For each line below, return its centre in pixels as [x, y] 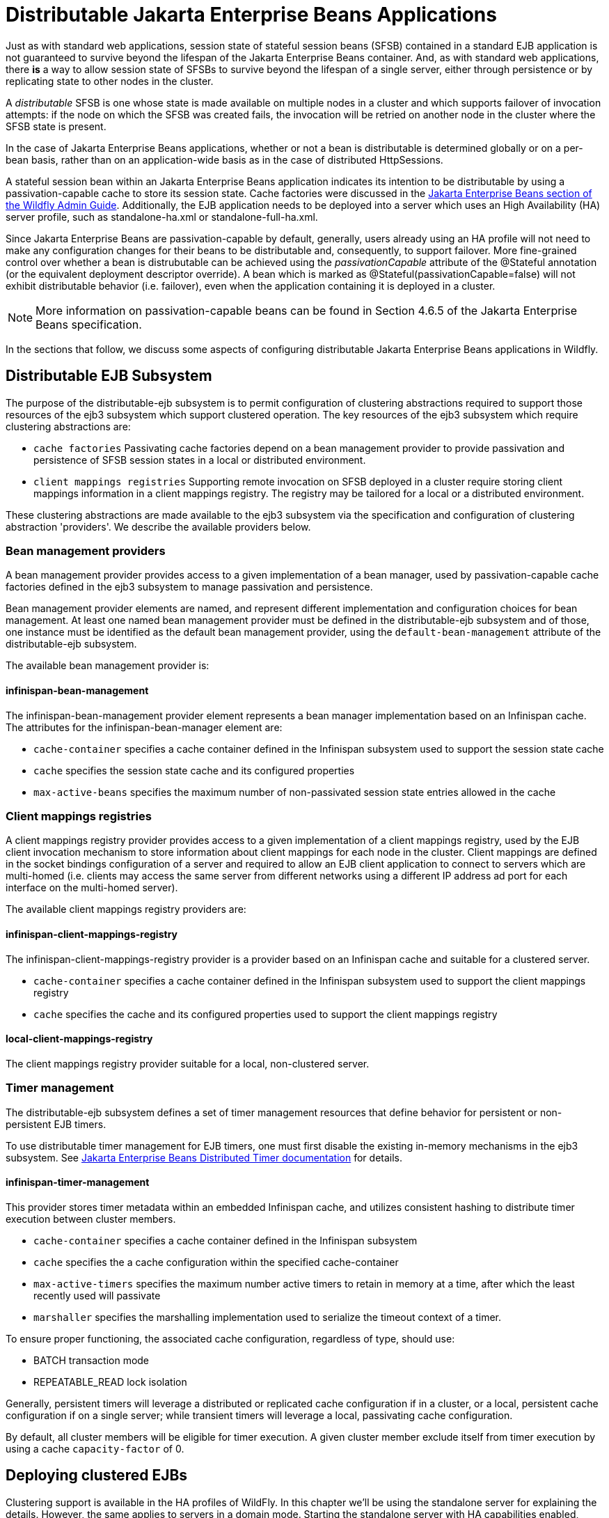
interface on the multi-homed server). [92, 888]
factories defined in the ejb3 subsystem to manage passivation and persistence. [189, 587]
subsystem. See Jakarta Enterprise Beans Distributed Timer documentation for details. [204, 1157]
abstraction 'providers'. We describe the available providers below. [158, 526]
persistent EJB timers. [56, 1124]
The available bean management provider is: [108, 666]
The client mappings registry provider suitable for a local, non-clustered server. [188, 1063]
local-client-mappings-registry [79, 1039]
